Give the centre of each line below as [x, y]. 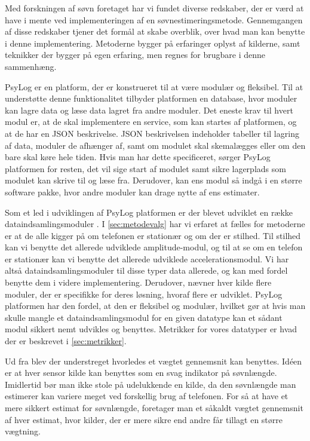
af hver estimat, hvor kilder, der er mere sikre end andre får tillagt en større [144, 419]
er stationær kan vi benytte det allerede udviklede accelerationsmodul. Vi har [147, 258]
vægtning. [23, 431]
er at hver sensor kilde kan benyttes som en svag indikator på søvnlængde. [141, 373]
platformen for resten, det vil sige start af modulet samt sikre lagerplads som [145, 168]
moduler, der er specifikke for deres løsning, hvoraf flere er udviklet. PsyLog [144, 294]
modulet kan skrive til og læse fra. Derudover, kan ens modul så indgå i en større [154, 180]
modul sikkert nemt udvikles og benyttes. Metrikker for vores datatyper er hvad [151, 329]
